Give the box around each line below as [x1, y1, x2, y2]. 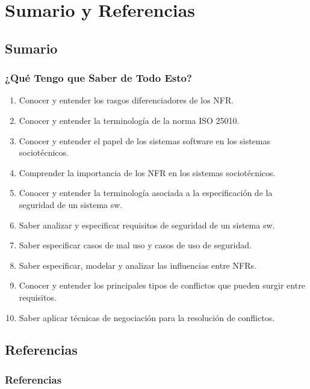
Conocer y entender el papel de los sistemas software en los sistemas [19, 134, 271, 147]
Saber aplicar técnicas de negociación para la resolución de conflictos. [19, 311, 275, 323]
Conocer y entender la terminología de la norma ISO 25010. [19, 114, 240, 126]
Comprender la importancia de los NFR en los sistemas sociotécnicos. [19, 166, 276, 179]
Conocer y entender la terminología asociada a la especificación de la [19, 186, 273, 199]
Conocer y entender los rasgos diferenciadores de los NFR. [19, 94, 234, 106]
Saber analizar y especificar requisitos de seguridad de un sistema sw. [19, 218, 275, 231]
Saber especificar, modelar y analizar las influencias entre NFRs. [19, 259, 256, 271]
